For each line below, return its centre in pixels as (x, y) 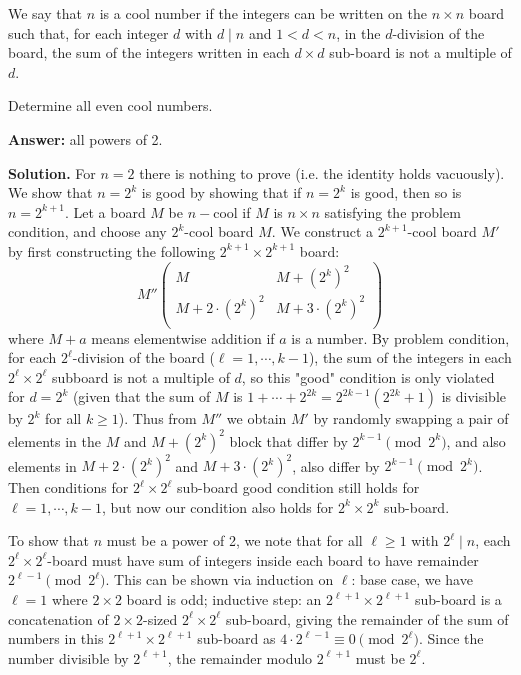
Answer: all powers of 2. (85, 138)
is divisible (474, 396)
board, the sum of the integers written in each (149, 52)
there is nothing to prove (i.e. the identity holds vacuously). (322, 172)
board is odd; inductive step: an (224, 599)
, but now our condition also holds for (218, 506)
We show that (50, 192)
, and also (476, 440)
